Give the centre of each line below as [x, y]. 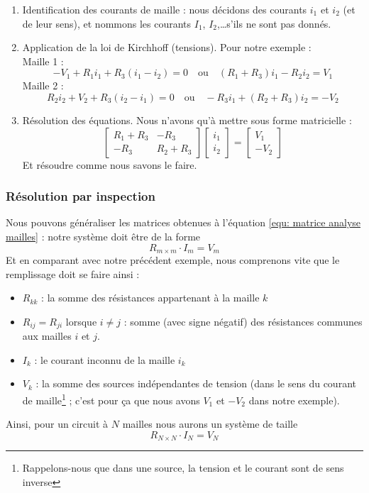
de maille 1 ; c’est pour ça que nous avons [111, 399]
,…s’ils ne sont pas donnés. [274, 23]
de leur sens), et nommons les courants [107, 23]
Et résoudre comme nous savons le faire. [110, 164]
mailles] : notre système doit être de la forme [103, 236]
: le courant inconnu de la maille [105, 359]
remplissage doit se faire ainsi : [73, 273]
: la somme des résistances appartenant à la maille [150, 298]
